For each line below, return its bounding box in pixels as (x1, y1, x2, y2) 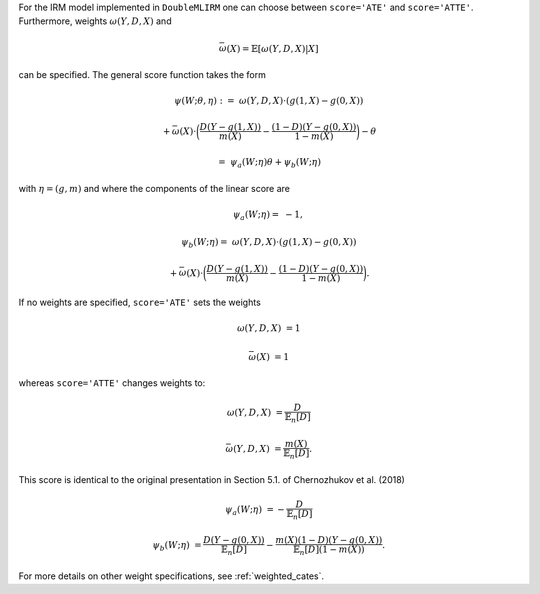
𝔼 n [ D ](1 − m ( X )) (292, 544, 365, 558)
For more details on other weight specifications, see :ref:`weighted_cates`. (18, 570, 325, 582)
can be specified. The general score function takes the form (18, 68, 267, 80)
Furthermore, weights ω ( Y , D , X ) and (18, 15, 172, 27)
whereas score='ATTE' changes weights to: (18, 377, 206, 389)
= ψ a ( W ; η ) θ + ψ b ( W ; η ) (218, 156, 322, 170)
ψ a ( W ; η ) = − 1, (232, 208, 304, 222)
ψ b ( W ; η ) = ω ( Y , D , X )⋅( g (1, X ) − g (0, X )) (180, 236, 357, 250)
